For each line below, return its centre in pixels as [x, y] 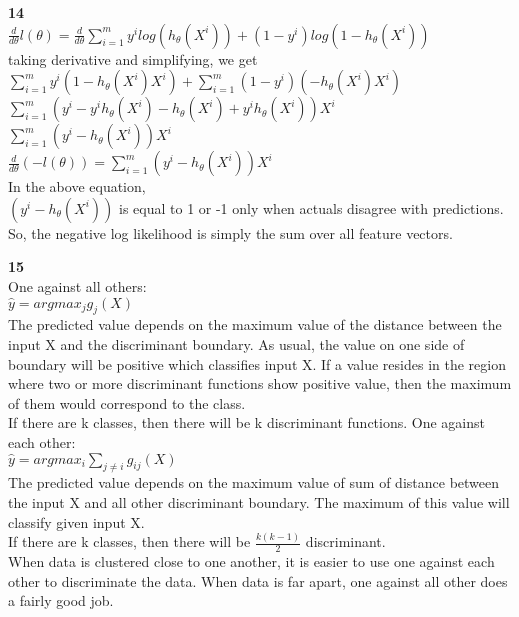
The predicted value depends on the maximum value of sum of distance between [254, 482]
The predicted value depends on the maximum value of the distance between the [255, 324]
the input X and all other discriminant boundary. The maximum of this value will [259, 501]
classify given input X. [76, 521]
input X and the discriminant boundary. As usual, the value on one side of [236, 343]
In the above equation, [77, 186]
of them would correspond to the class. [127, 402]
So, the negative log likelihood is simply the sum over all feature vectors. [230, 232]
